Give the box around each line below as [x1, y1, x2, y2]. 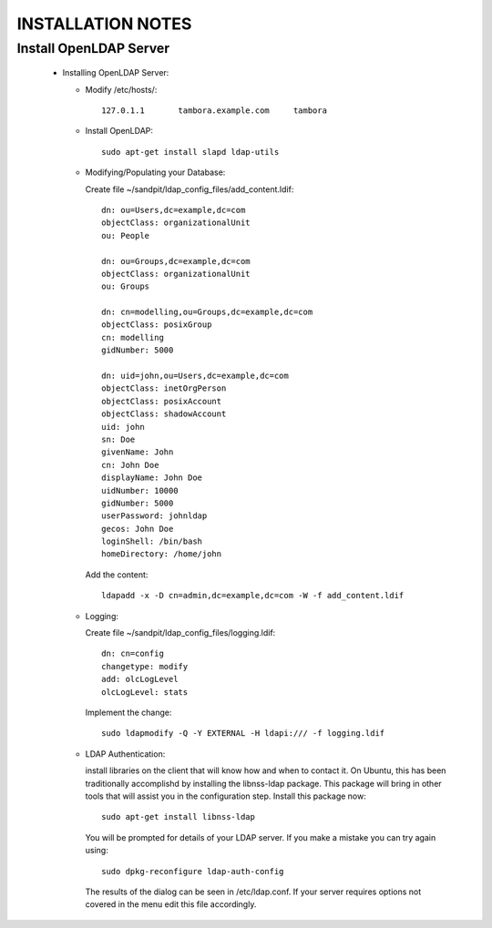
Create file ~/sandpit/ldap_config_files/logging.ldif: [85, 627, 276, 638]
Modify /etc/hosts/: [85, 84, 158, 95]
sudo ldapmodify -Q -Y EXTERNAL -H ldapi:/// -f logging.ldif [101, 729, 385, 739]
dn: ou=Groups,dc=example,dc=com [101, 256, 251, 266]
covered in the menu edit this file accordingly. [85, 899, 257, 910]
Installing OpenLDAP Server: [62, 67, 169, 78]
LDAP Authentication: [85, 748, 166, 760]
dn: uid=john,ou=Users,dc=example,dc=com [101, 371, 289, 382]
